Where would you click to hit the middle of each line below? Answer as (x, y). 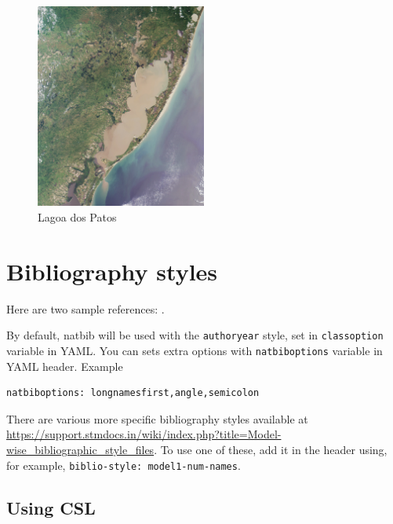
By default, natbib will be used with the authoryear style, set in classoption (195, 335)
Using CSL (51, 507)
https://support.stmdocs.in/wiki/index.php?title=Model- (144, 434)
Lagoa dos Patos (77, 217)
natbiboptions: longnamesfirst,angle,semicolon (133, 393)
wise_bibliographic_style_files (80, 450)
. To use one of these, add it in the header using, (271, 450)
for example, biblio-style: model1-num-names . (124, 465)
